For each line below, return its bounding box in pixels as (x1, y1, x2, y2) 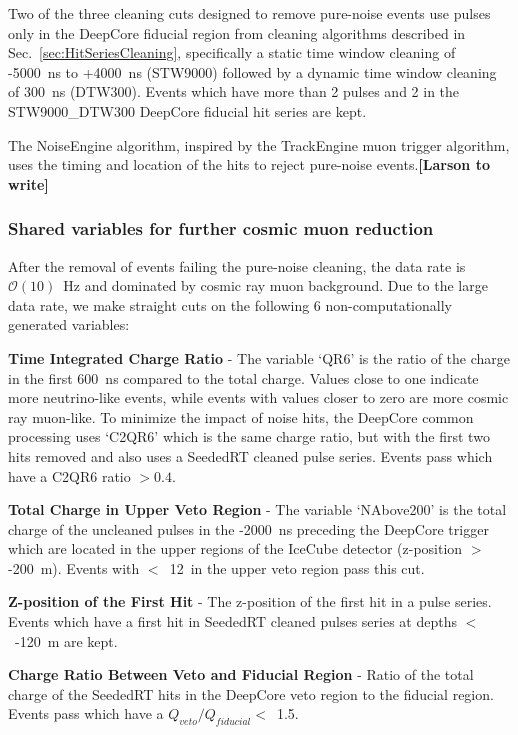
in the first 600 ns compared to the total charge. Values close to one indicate (8, 367, 479, 388)
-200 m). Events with (8, 557, 140, 578)
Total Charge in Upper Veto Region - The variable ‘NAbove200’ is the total (8, 499, 507, 520)
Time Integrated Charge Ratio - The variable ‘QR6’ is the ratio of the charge (8, 347, 511, 368)
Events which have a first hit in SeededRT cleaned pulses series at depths (8, 611, 457, 632)
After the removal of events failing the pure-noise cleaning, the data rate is (8, 255, 466, 276)
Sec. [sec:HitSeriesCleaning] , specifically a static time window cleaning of (8, 42, 456, 63)
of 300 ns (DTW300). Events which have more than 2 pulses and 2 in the (8, 81, 460, 102)
